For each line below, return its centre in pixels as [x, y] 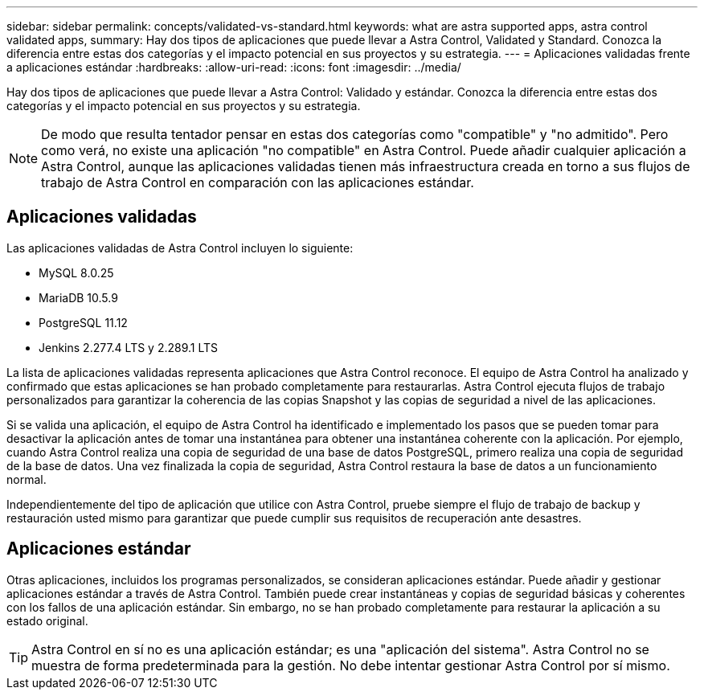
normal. [27, 479]
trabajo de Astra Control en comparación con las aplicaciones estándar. [258, 182]
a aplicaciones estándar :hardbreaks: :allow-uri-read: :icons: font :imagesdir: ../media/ [234, 67]
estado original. [47, 620]
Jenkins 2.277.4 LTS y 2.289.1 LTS [129, 347]
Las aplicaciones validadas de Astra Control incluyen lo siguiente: [180, 248]
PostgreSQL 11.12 [83, 322]
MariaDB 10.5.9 [78, 297]
